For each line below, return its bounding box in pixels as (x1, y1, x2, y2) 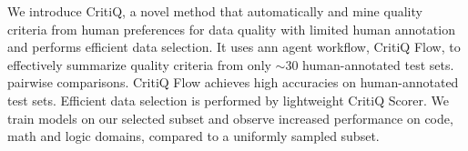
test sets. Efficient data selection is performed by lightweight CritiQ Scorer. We (7, 90, 449, 109)
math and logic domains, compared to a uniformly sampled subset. (7, 126, 380, 146)
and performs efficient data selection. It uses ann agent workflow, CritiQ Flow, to (7, 37, 461, 56)
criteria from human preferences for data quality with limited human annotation (7, 19, 455, 38)
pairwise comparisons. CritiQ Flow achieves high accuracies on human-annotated (7, 73, 459, 92)
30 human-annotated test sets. (285, 55, 454, 74)
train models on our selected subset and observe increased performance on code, (7, 108, 453, 127)
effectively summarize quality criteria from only (7, 55, 271, 74)
